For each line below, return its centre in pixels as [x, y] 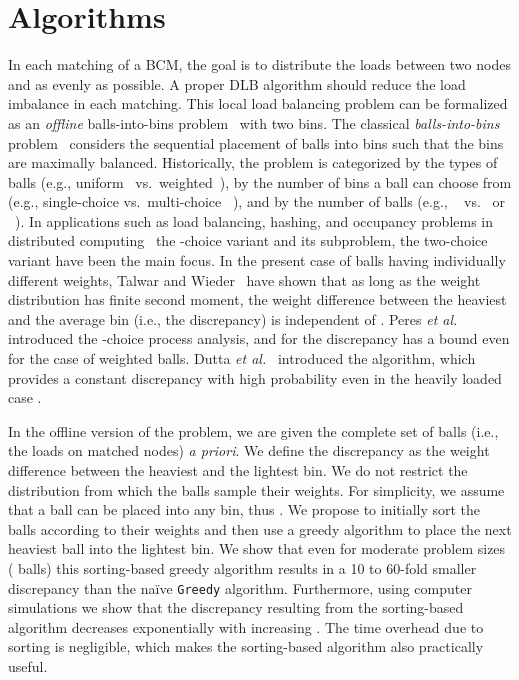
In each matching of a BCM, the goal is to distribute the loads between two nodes [259, 64]
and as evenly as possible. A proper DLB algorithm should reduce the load [237, 83]
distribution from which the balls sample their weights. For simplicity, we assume [256, 489]
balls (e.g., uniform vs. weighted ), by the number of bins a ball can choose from [260, 181]
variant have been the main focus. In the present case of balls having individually [257, 260]
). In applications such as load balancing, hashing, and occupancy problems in [254, 220]
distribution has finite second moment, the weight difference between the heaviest [257, 299]
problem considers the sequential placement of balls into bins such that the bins [256, 142]
